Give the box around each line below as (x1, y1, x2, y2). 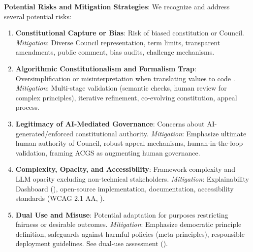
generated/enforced (15, 128, 73, 138)
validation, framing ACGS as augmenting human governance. (15, 147, 200, 157)
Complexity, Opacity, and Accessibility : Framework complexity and (15, 164, 235, 174)
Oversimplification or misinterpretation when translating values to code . (15, 73, 235, 83)
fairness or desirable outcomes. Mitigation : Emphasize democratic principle (15, 219, 242, 229)
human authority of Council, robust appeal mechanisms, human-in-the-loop (15, 138, 243, 148)
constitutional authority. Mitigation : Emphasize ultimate (75, 128, 247, 138)
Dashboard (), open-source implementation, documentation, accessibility (15, 183, 234, 193)
